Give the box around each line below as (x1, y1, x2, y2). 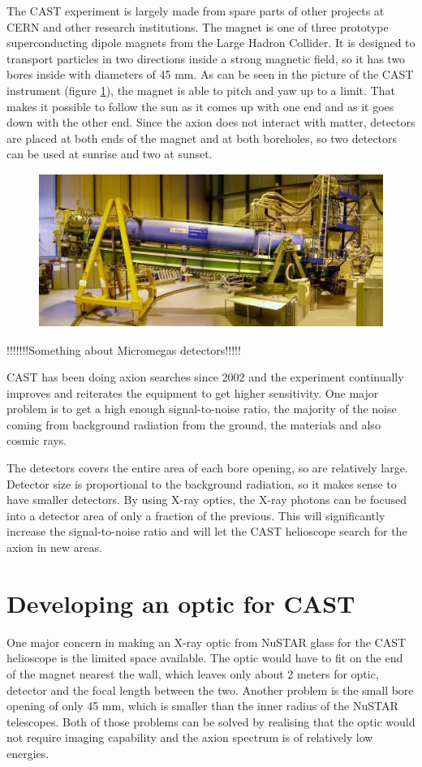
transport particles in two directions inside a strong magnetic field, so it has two (6, 50, 406, 67)
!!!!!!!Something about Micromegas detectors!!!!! (6, 341, 241, 358)
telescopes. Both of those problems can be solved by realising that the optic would (6, 713, 416, 730)
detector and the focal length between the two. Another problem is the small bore (6, 681, 414, 698)
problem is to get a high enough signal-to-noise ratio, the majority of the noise (6, 400, 397, 417)
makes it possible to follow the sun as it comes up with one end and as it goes (6, 97, 394, 114)
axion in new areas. (6, 539, 102, 556)
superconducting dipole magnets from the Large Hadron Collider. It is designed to (6, 34, 416, 51)
